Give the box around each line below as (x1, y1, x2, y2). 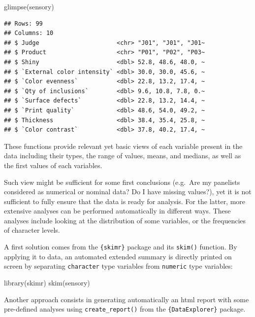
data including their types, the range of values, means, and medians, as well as (4, 150, 241, 161)
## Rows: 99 (4, 20, 43, 27)
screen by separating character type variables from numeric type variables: (4, 261, 233, 271)
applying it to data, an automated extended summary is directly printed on (4, 251, 232, 261)
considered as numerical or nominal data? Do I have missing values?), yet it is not (4, 186, 252, 197)
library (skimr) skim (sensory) (4, 277, 90, 287)
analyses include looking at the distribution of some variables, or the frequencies (4, 215, 246, 225)
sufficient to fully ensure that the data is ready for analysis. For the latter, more (4, 196, 246, 206)
